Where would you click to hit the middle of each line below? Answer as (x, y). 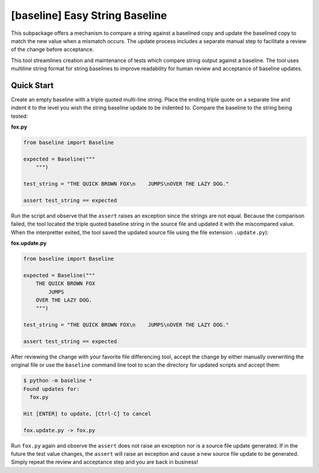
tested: (19, 116)
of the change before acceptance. (53, 50)
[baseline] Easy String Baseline (89, 15)
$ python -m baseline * (58, 381)
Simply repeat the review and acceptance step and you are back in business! (105, 462)
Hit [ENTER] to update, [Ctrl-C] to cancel (87, 414)
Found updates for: (51, 389)
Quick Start (32, 85)
